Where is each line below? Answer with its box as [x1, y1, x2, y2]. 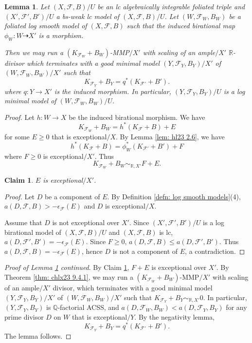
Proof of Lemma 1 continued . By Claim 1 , [4, 262, 129, 272]
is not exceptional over [52, 217, 120, 227]
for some [4, 131, 30, 141]
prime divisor [4, 311, 44, 322]
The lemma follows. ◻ [4, 330, 72, 341]
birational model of [4, 227, 61, 237]
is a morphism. [38, 30, 84, 40]
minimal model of [4, 95, 56, 106]
